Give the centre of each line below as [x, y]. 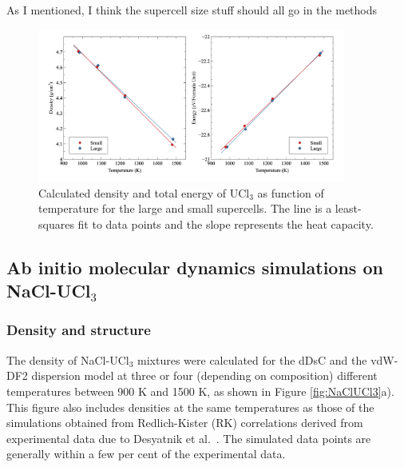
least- [348, 208]
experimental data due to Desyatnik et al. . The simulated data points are [189, 438]
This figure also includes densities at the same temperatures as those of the [190, 407]
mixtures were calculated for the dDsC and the [252, 359]
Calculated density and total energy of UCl [144, 192]
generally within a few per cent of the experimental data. [146, 454]
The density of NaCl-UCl [68, 359]
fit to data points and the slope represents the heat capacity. [226, 224]
